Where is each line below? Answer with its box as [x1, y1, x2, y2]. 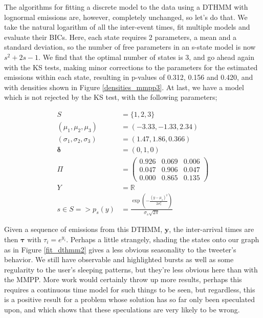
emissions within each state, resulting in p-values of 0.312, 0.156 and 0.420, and [4, 72, 253, 82]
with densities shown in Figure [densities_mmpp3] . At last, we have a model [4, 81, 244, 92]
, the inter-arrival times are [169, 224, 254, 235]
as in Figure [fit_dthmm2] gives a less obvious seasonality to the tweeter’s [4, 244, 236, 255]
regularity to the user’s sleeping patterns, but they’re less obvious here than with [4, 264, 258, 274]
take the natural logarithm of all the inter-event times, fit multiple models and [4, 22, 250, 32]
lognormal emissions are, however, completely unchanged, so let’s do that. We [4, 11, 248, 22]
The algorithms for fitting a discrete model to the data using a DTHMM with [4, 2, 248, 12]
